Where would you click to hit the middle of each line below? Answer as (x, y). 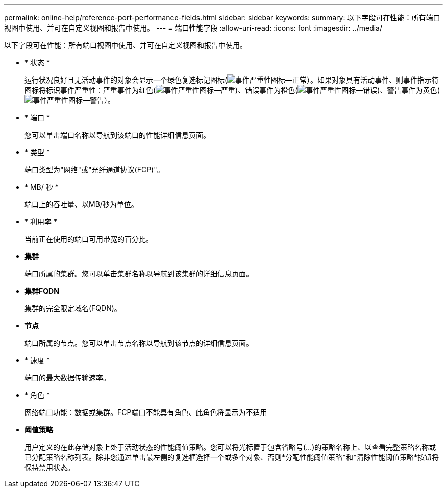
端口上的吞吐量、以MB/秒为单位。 (81, 204)
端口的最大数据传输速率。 (67, 378)
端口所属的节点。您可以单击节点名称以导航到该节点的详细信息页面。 (139, 343)
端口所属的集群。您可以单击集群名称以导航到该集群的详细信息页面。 (139, 274)
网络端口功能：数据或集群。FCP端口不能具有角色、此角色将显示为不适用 (146, 412)
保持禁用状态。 (49, 467)
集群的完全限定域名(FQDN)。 (73, 308)
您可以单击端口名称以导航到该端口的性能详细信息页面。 (117, 135)
